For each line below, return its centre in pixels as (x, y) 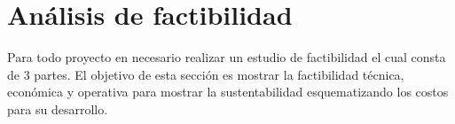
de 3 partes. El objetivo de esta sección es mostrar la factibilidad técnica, (206, 74)
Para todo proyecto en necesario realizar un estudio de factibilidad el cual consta (227, 57)
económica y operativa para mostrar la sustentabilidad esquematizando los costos (228, 92)
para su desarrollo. (58, 108)
